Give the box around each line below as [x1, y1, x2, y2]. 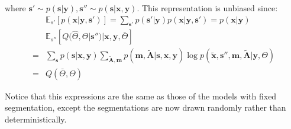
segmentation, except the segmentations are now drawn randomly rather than [5, 101, 286, 114]
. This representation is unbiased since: [137, 2, 278, 14]
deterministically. [5, 112, 67, 125]
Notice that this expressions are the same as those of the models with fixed [5, 89, 277, 102]
